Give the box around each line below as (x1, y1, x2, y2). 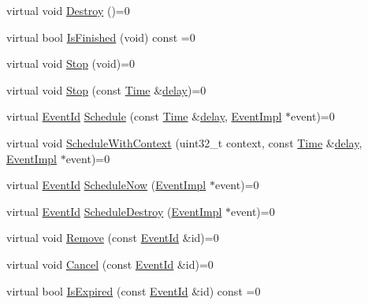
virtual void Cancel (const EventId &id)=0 (6, 255, 214, 272)
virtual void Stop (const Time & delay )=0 (6, 81, 206, 98)
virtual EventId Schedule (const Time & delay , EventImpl (6, 108, 282, 125)
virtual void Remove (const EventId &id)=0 (6, 229, 219, 246)
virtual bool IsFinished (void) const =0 (6, 28, 195, 45)
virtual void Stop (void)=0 (6, 55, 136, 72)
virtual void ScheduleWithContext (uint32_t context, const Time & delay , (6, 134, 362, 151)
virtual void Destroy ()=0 (6, 2, 130, 18)
